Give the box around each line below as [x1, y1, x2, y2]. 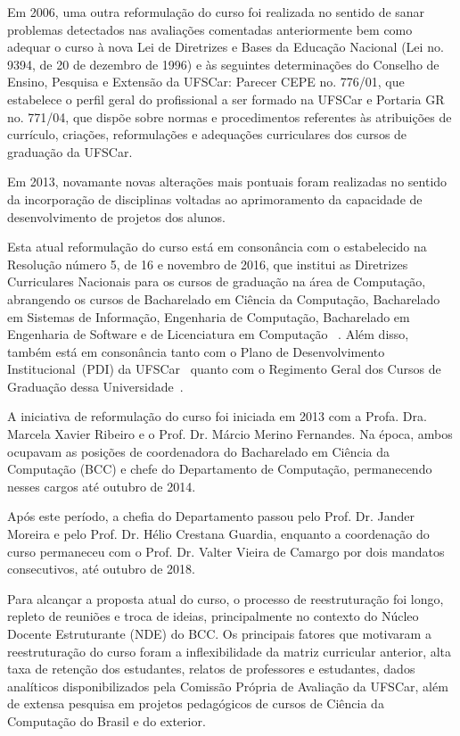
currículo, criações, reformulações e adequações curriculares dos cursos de [7, 125, 407, 144]
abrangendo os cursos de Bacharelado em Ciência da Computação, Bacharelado [7, 289, 440, 308]
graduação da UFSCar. [7, 142, 133, 161]
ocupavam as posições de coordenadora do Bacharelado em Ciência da [7, 442, 390, 460]
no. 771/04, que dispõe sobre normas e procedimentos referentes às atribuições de [7, 107, 452, 126]
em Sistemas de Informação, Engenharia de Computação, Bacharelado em [7, 307, 410, 326]
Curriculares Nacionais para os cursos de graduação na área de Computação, [7, 272, 426, 291]
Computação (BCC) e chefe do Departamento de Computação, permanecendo [7, 459, 432, 478]
